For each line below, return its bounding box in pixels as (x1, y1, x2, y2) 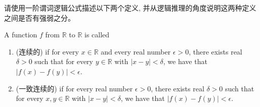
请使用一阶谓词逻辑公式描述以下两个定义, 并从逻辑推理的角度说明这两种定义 (4, 3, 256, 13)
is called (84, 29, 110, 40)
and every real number (101, 46, 171, 57)
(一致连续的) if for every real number (16, 83, 133, 93)
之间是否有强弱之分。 (4, 12, 75, 23)
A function (4, 29, 37, 40)
